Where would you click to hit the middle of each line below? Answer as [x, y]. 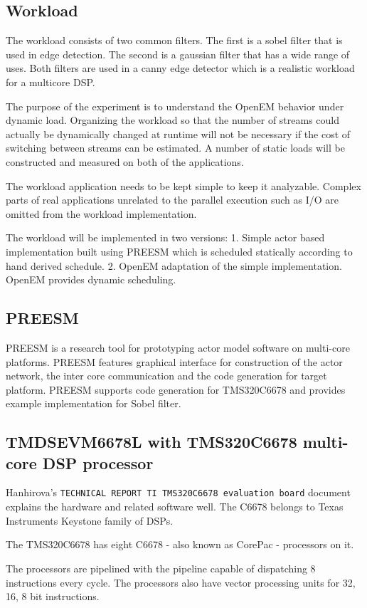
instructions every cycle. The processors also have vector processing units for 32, [181, 582]
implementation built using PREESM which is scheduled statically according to [179, 251]
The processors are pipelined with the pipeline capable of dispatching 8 [161, 568]
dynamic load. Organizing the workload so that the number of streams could [173, 120]
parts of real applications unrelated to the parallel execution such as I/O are [172, 200]
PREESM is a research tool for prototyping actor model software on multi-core [178, 347]
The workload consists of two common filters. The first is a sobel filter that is [174, 40]
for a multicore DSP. [50, 82]
